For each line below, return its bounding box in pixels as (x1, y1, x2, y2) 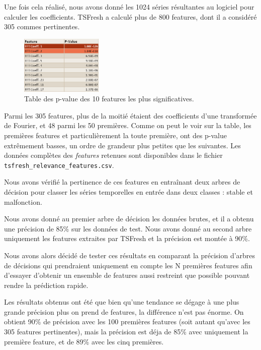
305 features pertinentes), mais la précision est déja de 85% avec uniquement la (4, 326, 248, 337)
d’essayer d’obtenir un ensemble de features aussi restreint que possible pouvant (4, 270, 250, 280)
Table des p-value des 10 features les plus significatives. (24, 93, 194, 104)
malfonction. (4, 196, 42, 207)
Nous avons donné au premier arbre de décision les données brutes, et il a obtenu (4, 213, 254, 224)
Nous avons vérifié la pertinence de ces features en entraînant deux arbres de (4, 177, 240, 187)
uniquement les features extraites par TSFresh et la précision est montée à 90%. (4, 233, 250, 244)
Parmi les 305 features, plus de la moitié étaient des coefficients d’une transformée (4, 110, 257, 121)
